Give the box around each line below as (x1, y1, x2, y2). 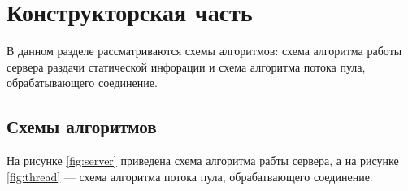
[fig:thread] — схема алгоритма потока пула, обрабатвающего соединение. (7, 167, 373, 184)
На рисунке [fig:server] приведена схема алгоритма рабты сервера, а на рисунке (7, 152, 399, 169)
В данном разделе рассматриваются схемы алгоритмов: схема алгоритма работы (7, 42, 402, 59)
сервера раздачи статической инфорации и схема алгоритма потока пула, (7, 58, 366, 75)
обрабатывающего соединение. (7, 74, 158, 91)
